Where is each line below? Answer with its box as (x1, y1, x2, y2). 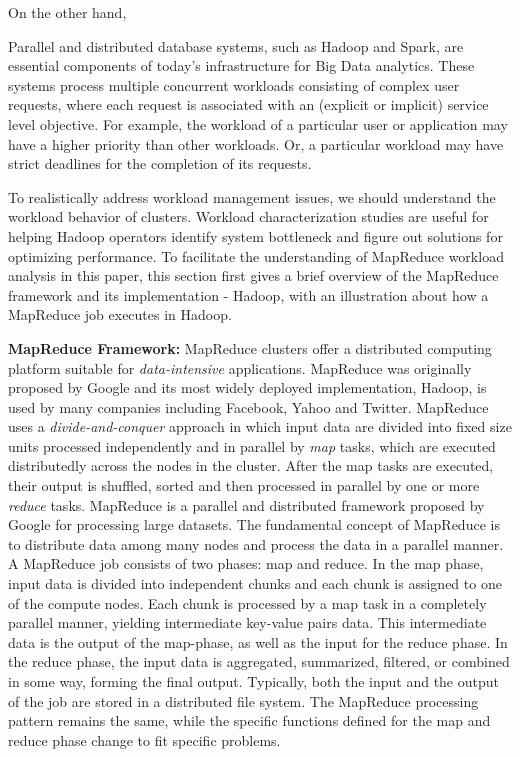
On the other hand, (8, 2, 127, 22)
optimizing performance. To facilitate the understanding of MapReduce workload (8, 245, 504, 266)
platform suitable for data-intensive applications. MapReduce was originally (8, 357, 472, 378)
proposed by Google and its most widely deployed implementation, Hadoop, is (8, 377, 487, 398)
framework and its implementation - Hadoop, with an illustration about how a (8, 284, 489, 305)
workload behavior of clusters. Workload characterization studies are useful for (8, 206, 489, 227)
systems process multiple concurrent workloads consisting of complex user (8, 74, 460, 95)
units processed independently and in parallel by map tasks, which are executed (8, 435, 496, 456)
